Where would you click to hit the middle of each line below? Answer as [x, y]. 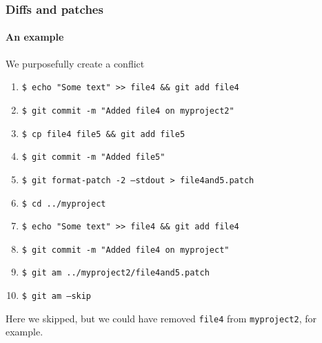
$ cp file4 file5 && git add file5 [103, 134]
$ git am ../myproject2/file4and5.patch [115, 273]
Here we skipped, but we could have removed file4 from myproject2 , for [161, 318]
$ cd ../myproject [64, 204]
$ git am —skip [57, 297]
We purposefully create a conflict [75, 63]
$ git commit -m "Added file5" [93, 157]
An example [35, 37]
